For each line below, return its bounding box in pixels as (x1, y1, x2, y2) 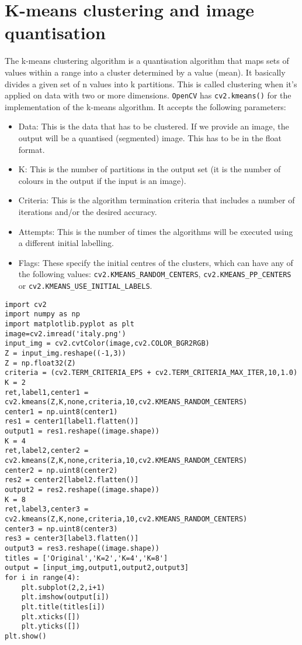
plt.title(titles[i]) (21, 602, 105, 611)
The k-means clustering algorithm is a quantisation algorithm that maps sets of (5, 54, 289, 67)
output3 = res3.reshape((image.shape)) (5, 544, 159, 552)
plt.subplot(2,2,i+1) (21, 583, 105, 592)
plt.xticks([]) (21, 612, 80, 621)
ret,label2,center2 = (5, 446, 89, 455)
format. (18, 143, 45, 155)
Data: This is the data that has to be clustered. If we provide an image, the (18, 120, 289, 132)
